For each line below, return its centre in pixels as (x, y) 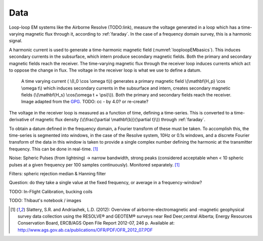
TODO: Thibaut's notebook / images (45, 201)
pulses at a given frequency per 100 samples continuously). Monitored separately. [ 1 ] (94, 165)
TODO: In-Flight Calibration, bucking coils (51, 191)
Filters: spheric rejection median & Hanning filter (57, 173)
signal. (16, 41)
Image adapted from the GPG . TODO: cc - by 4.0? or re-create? (85, 102)
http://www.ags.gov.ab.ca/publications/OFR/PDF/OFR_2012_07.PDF (85, 230)
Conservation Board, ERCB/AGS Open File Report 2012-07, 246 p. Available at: (96, 223)
